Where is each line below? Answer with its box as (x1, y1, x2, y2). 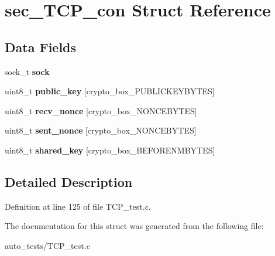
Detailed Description (5, 172, 133, 190)
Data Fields (5, 37, 77, 56)
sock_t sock (5, 65, 50, 77)
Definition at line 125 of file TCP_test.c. (5, 200, 151, 212)
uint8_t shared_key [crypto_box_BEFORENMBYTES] (5, 144, 215, 156)
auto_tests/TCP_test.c (5, 239, 90, 251)
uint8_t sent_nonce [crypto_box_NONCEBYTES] (5, 124, 197, 136)
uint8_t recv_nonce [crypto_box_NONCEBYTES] (5, 104, 197, 117)
